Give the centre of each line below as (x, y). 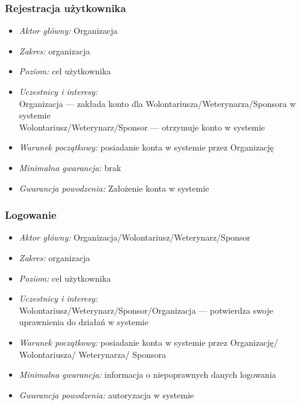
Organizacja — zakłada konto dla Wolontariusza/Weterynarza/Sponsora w (157, 103)
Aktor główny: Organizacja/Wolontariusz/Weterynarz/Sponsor (135, 237)
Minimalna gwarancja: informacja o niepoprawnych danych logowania (147, 374)
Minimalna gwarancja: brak (70, 167)
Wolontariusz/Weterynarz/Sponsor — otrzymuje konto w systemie (142, 127)
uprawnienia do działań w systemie (84, 322)
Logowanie (31, 215)
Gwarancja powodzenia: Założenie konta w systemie (114, 188)
